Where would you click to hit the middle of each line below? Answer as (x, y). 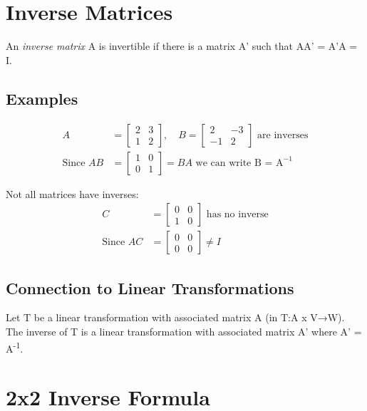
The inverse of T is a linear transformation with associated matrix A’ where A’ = (184, 332)
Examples (42, 98)
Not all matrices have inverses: (72, 193)
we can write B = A (239, 163)
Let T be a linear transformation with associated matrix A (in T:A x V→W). (175, 317)
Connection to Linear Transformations (150, 287)
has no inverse (237, 215)
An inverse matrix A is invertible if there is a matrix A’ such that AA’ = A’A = (182, 46)
